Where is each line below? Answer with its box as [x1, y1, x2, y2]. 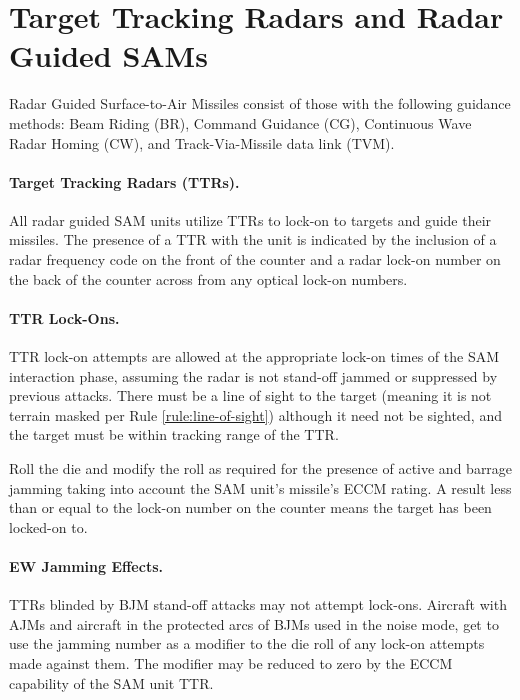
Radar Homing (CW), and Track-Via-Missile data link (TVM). [9, 132, 395, 153]
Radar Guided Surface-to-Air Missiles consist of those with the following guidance [9, 93, 511, 114]
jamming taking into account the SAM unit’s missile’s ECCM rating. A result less [9, 477, 512, 498]
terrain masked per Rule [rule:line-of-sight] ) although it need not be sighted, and [9, 404, 502, 425]
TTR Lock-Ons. [9, 307, 120, 328]
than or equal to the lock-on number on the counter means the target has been [9, 497, 492, 518]
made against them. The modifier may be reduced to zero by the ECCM [9, 652, 453, 673]
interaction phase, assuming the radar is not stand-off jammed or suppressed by [9, 365, 498, 386]
